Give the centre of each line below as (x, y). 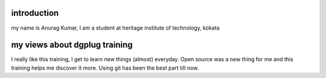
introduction (35, 13)
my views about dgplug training (72, 45)
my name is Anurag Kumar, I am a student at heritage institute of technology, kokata (115, 28)
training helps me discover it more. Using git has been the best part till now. (105, 68)
